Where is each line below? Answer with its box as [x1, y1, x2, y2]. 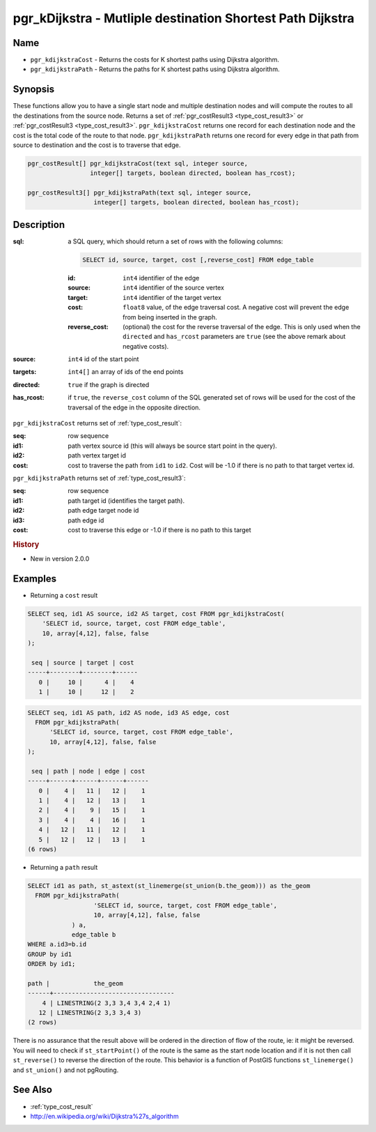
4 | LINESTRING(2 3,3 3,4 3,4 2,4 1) [42, 999, 171, 1007]
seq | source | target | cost [31, 658, 135, 666]
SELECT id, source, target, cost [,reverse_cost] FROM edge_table [82, 255, 314, 264]
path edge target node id [68, 506, 139, 515]
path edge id [68, 516, 104, 525]
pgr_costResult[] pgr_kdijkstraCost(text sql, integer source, [27, 159, 249, 167]
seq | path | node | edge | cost [31, 767, 146, 775]
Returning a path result [30, 863, 98, 872]
